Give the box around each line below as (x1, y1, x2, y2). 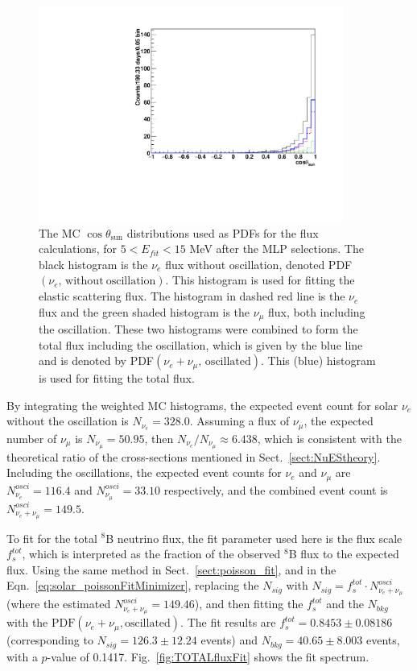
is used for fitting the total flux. (39, 370, 195, 387)
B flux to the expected (288, 545, 399, 562)
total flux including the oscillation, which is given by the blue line (39, 336, 363, 353)
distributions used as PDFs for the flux (126, 224, 319, 241)
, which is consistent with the (257, 429, 402, 446)
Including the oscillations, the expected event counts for (6, 464, 282, 481)
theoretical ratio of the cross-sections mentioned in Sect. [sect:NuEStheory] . (6, 448, 381, 465)
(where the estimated (6, 595, 111, 612)
